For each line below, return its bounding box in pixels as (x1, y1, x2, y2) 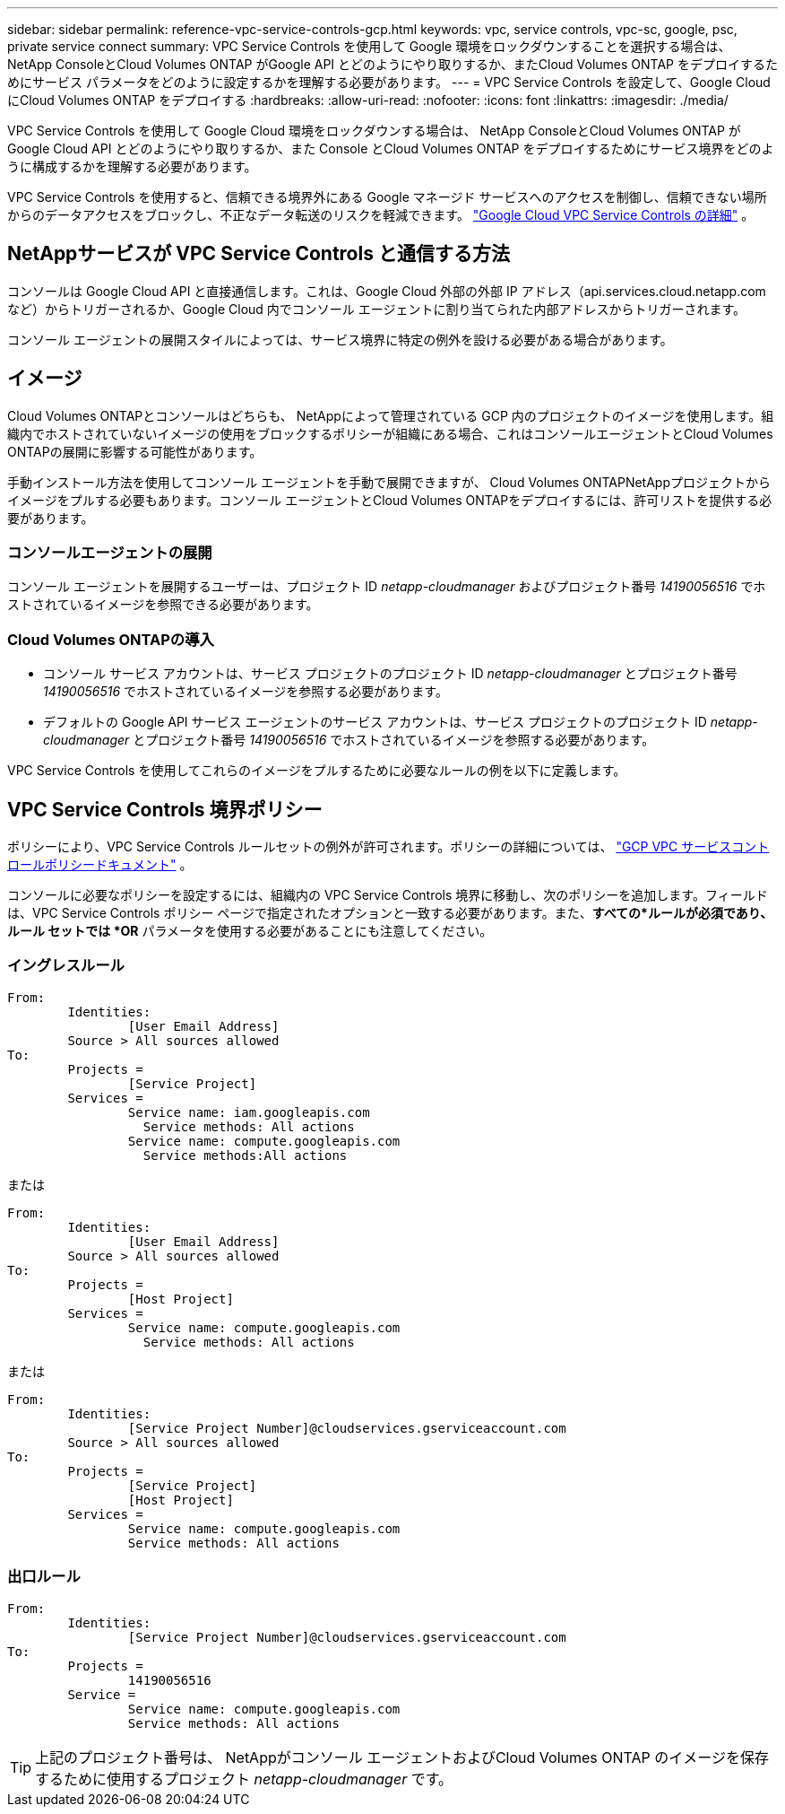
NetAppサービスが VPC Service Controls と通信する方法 (7, 242, 510, 266)
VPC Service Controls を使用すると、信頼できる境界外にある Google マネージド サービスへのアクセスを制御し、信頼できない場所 (7, 189, 767, 205)
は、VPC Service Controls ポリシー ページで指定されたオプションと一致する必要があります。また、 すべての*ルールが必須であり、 (7, 905, 773, 921)
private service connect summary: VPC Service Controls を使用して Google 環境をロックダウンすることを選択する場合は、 (7, 39, 731, 54)
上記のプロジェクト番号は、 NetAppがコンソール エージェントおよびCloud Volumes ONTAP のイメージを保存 (35, 1748, 769, 1766)
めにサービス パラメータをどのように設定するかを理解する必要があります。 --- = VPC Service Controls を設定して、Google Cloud (7, 74, 771, 90)
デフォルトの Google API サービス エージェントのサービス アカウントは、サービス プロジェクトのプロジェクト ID (43, 714, 707, 730)
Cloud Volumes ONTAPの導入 (7, 630, 214, 649)
